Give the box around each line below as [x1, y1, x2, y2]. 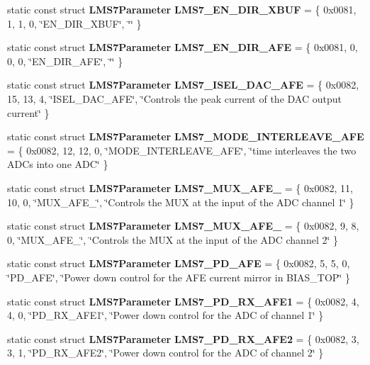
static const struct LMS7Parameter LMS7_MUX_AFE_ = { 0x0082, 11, [7, 180, 353, 195]
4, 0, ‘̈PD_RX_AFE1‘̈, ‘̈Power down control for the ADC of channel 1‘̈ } [7, 308, 324, 322]
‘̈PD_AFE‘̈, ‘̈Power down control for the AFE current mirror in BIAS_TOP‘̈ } [7, 269, 350, 284]
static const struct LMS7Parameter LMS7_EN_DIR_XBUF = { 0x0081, [7, 2, 357, 16]
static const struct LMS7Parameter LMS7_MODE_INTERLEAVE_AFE [7, 129, 364, 144]
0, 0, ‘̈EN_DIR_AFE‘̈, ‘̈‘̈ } [7, 53, 123, 68]
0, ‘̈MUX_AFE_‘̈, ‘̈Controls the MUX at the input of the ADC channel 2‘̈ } [7, 232, 338, 247]
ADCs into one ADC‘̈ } [7, 157, 108, 172]
